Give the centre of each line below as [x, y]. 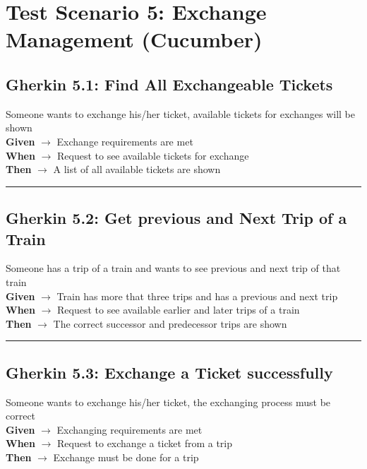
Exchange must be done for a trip [126, 457]
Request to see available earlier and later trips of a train [178, 310]
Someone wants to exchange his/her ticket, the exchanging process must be [168, 402]
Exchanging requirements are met [130, 429]
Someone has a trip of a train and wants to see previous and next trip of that [173, 268]
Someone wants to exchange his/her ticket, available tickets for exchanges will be [180, 113]
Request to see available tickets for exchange [153, 155]
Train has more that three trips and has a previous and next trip [197, 296]
